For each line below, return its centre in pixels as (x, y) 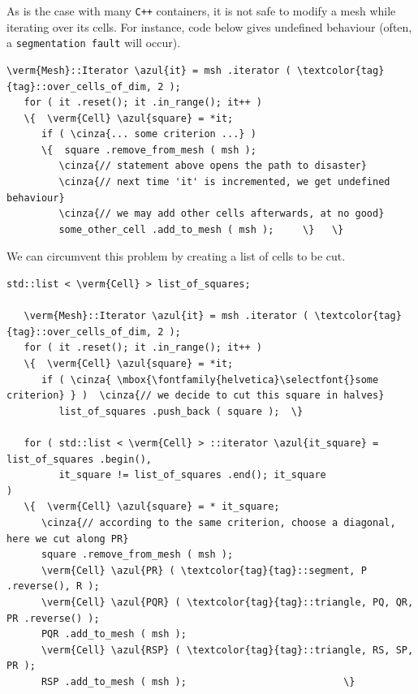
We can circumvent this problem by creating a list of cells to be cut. (176, 256)
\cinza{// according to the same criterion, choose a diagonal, (218, 522)
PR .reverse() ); (53, 618)
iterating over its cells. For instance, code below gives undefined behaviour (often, (209, 26)
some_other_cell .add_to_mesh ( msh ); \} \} (201, 229)
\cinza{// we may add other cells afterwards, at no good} (222, 214)
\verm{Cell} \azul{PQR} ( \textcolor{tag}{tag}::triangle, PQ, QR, (227, 602)
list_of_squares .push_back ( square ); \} (181, 411)
